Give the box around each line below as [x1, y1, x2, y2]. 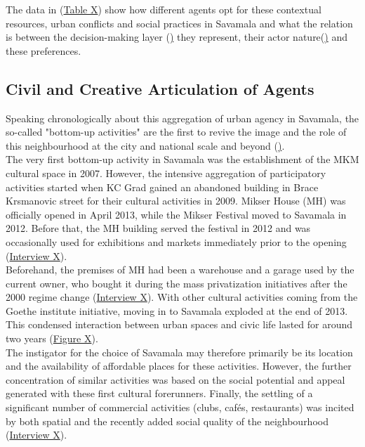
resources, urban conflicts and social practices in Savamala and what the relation [6, 15, 353, 30]
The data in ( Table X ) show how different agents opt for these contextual [6, 2, 321, 16]
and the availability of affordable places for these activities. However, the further [6, 358, 352, 373]
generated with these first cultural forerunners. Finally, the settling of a [6, 386, 313, 401]
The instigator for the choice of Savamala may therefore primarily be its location [6, 344, 353, 359]
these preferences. [6, 43, 81, 58]
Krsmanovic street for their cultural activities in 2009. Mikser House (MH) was [6, 193, 346, 208]
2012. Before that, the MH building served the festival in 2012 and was [6, 221, 311, 235]
